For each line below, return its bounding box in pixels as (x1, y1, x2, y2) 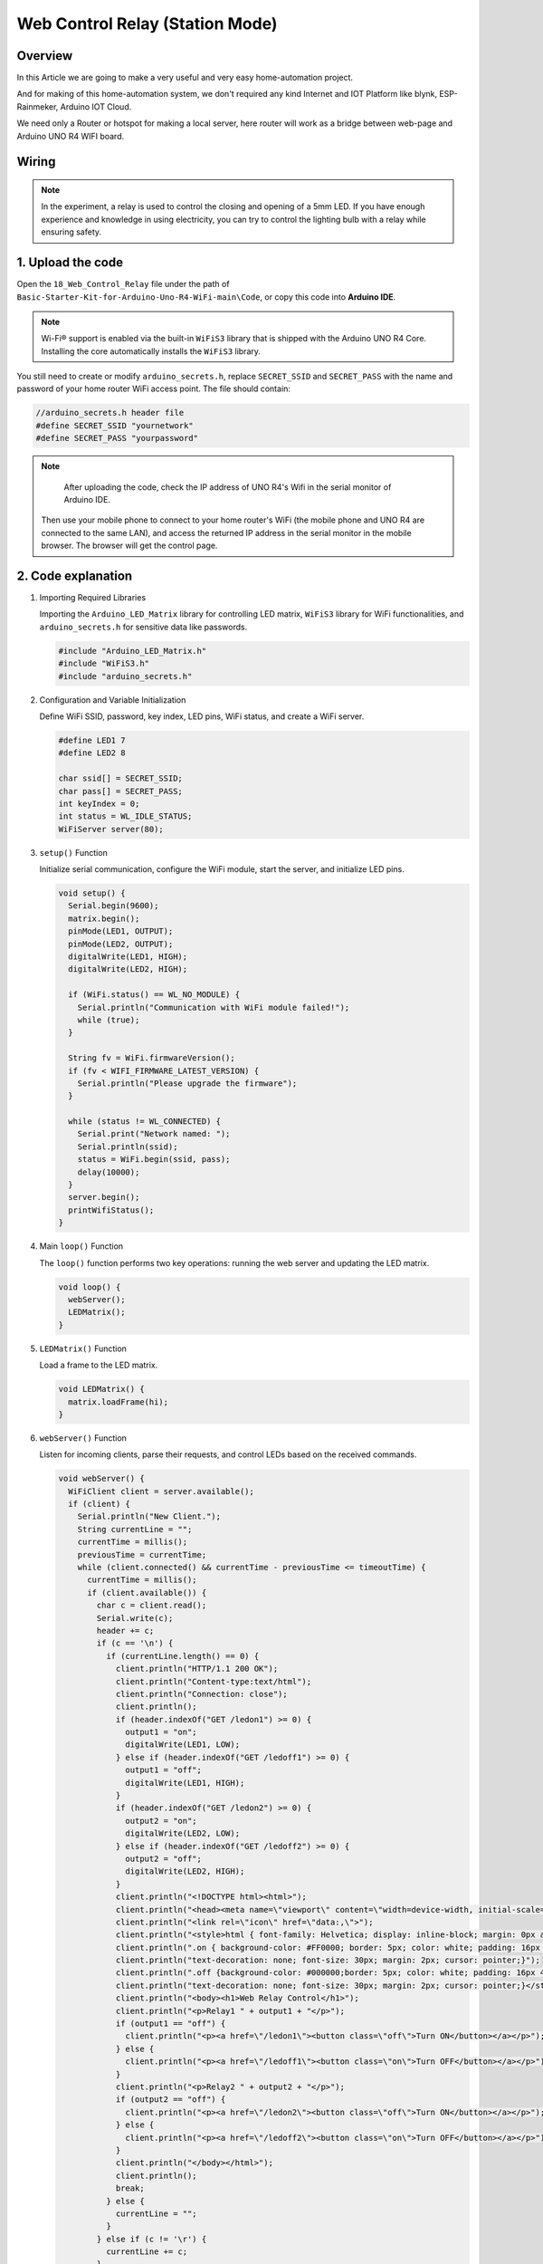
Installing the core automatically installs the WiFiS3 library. (41, 345, 262, 357)
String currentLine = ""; (77, 1524, 193, 1534)
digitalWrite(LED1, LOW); (125, 1740, 240, 1750)
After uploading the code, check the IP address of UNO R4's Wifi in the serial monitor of (63, 481, 392, 493)
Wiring (16, 154, 56, 169)
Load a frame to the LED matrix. (39, 1359, 158, 1371)
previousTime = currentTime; (77, 1549, 207, 1559)
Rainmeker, (16, 101, 59, 112)
